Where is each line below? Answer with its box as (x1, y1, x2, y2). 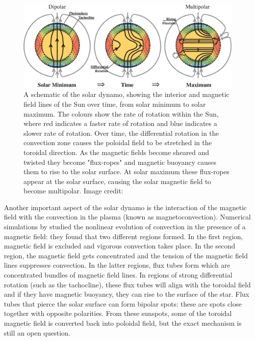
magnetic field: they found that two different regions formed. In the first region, (4, 231, 243, 241)
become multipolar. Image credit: (24, 186, 124, 196)
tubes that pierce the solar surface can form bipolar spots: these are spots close (4, 298, 242, 309)
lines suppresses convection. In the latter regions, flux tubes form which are (4, 260, 230, 270)
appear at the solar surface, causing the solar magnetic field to (24, 176, 211, 186)
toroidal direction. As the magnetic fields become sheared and (24, 147, 209, 157)
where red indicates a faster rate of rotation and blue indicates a (24, 118, 217, 128)
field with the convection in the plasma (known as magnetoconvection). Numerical (4, 212, 251, 222)
